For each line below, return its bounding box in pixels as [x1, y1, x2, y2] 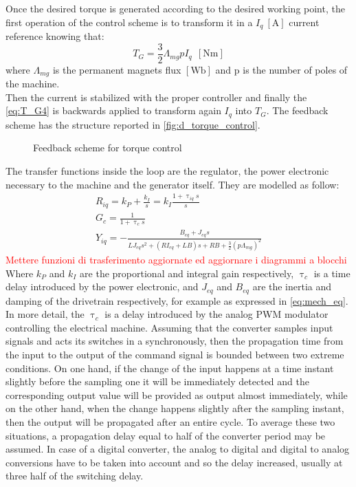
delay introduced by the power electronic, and [5, 279, 199, 294]
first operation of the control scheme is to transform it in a [5, 14, 253, 29]
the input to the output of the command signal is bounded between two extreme [5, 347, 344, 362]
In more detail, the [5, 307, 85, 321]
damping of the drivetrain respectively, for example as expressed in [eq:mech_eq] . [5, 293, 348, 307]
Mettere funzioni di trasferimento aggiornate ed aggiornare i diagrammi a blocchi [5, 252, 347, 267]
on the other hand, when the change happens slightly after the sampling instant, [5, 401, 344, 415]
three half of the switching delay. [5, 468, 144, 483]
